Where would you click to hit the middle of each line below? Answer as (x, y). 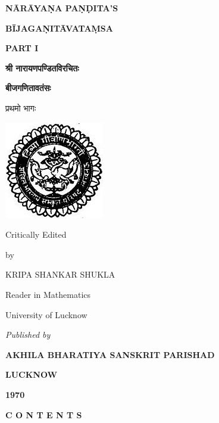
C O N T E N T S (44, 414)
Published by (28, 335)
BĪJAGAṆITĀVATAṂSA (59, 28)
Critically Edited (36, 234)
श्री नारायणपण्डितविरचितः (42, 68)
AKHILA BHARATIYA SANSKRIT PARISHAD (110, 354)
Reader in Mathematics (48, 294)
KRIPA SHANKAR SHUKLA (60, 274)
